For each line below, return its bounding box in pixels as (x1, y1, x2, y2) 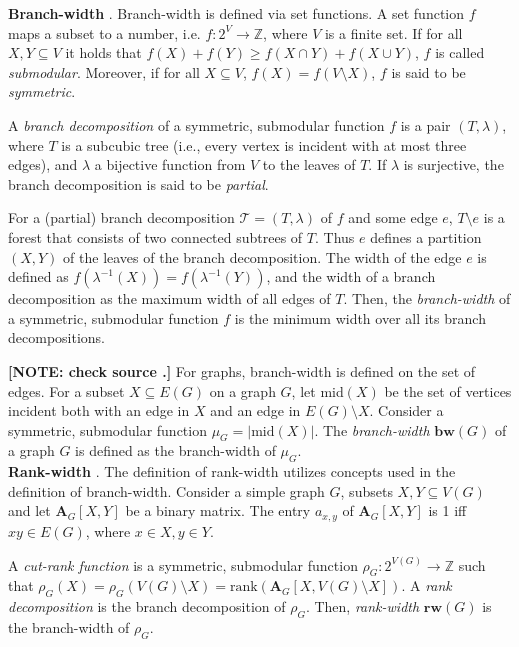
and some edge (348, 207, 438, 228)
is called (435, 42, 485, 63)
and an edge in (210, 400, 301, 421)
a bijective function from (94, 154, 246, 175)
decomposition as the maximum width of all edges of (8, 288, 331, 309)
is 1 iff (428, 500, 467, 521)
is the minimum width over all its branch (234, 307, 486, 328)
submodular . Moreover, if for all (8, 61, 200, 82)
